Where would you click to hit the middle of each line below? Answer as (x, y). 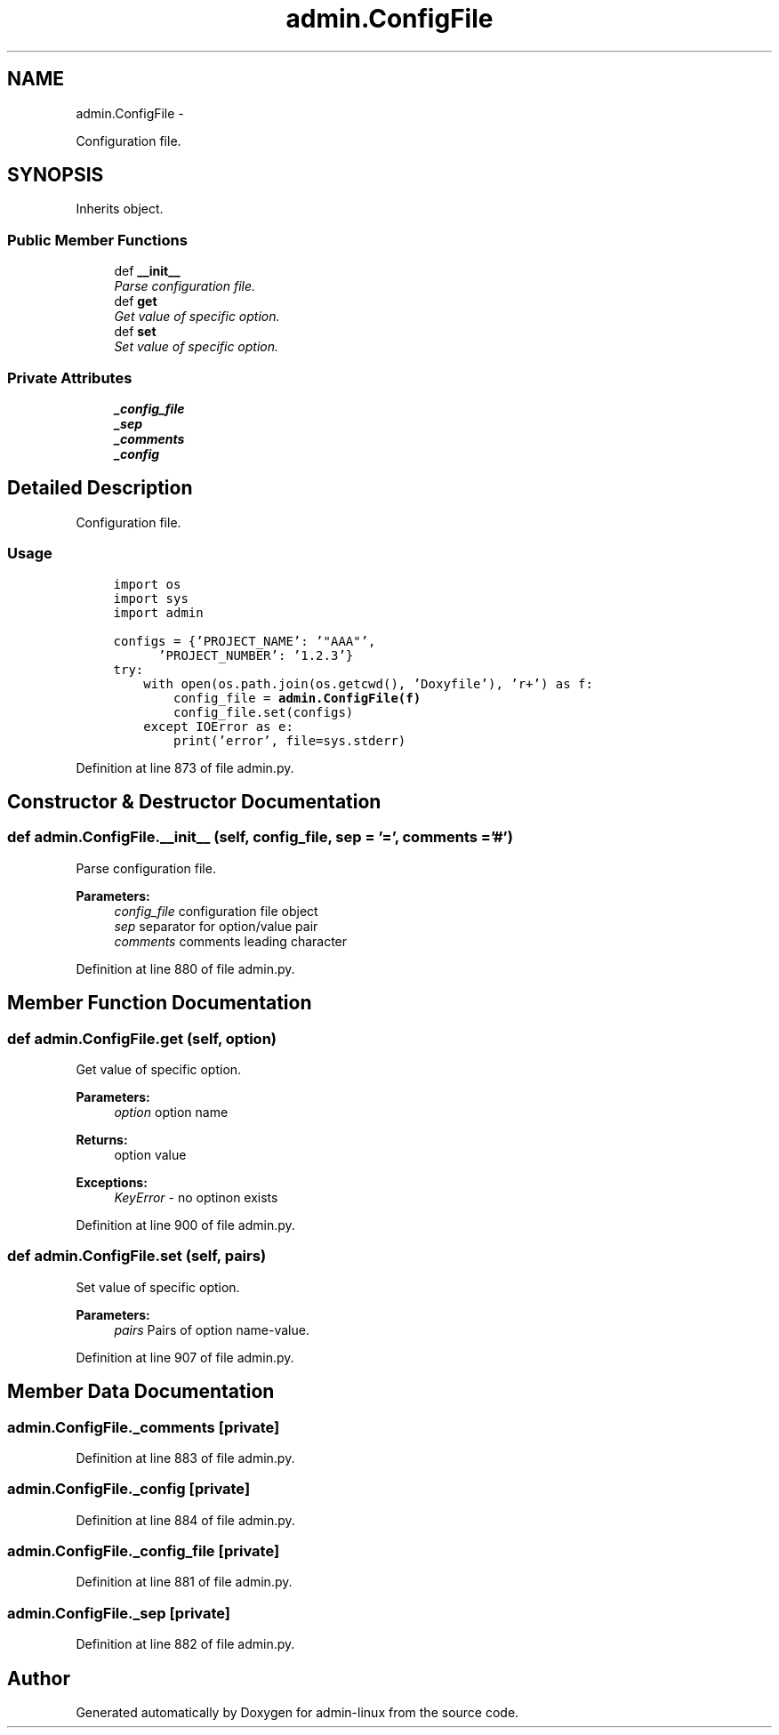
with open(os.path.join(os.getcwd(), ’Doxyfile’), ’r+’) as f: (368, 683)
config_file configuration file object (216, 911)
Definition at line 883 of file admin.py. (185, 1458)
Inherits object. (120, 209)
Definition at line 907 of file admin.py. (185, 1357)
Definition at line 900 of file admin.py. (185, 1225)
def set (135, 332)
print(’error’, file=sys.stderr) (289, 740)
